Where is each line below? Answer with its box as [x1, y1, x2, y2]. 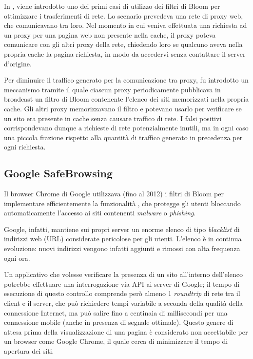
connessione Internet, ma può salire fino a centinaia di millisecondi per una [4, 307, 228, 317]
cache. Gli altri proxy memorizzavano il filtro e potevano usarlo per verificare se [4, 103, 242, 113]
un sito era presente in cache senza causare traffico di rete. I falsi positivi [4, 113, 222, 123]
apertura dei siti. [4, 346, 54, 356]
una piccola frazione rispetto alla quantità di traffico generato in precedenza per [4, 132, 243, 142]
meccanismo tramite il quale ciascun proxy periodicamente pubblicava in [4, 84, 221, 94]
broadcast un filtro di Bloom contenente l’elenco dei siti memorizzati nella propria [4, 94, 249, 104]
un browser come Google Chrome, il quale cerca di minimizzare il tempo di [4, 336, 228, 346]
